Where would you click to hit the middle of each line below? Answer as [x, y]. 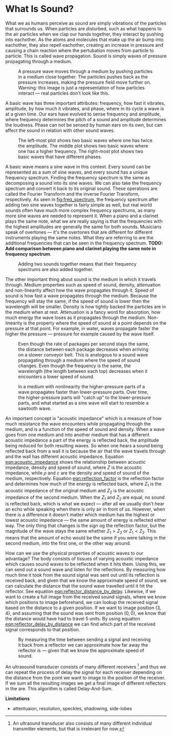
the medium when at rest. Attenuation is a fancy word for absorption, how [83, 312]
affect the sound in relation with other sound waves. [60, 130]
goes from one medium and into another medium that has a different [77, 434]
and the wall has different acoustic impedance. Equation [64, 456]
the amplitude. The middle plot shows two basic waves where [83, 146]
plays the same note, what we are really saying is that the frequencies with [84, 221]
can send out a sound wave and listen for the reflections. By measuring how [85, 570]
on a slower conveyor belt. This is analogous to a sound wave [83, 354]
